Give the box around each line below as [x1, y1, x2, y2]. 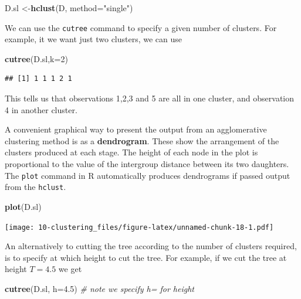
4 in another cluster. [5, 103, 77, 115]
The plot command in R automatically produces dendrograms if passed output [5, 169, 290, 181]
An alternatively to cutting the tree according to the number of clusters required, [5, 240, 297, 252]
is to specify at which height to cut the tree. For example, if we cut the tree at [5, 251, 287, 263]
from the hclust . [5, 181, 66, 193]
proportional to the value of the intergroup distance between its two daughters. [5, 158, 289, 169]
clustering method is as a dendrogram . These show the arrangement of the [5, 134, 279, 147]
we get [58, 263, 82, 275]
